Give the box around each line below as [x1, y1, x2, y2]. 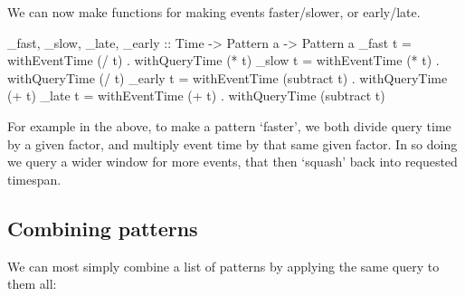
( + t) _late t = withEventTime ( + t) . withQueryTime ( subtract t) [7, 86, 385, 105]
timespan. [7, 169, 62, 188]
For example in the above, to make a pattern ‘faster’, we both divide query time [7, 116, 451, 135]
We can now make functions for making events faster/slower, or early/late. [7, 3, 421, 21]
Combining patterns [7, 214, 198, 242]
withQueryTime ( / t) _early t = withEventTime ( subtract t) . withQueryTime [7, 68, 448, 87]
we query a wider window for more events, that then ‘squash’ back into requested [7, 152, 458, 171]
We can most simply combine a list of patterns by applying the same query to [7, 256, 440, 275]
